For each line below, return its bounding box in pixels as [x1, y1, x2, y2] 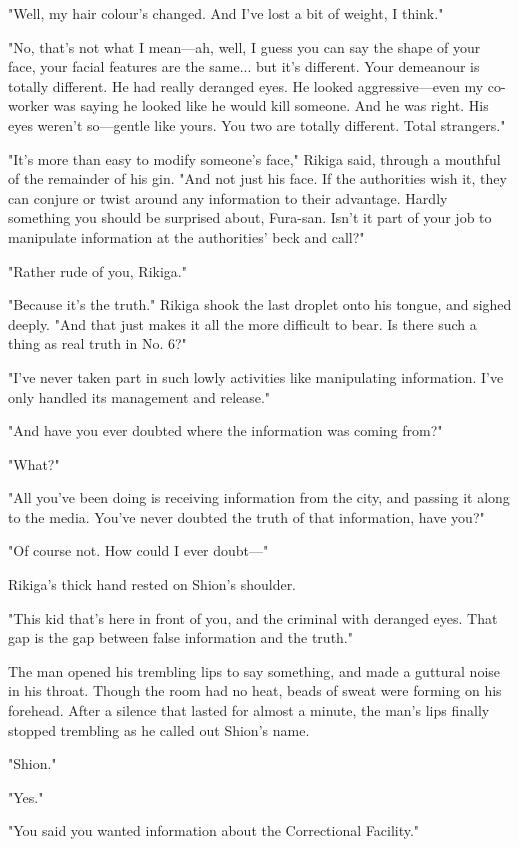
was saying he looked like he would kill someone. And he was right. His [53, 95, 489, 116]
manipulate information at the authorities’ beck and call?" [8, 226, 365, 247]
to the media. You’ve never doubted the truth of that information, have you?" [8, 506, 485, 527]
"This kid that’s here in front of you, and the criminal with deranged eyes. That [8, 607, 498, 628]
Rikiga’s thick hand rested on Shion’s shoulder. [8, 574, 297, 595]
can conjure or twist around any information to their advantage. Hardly [8, 187, 448, 208]
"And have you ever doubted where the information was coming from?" [8, 420, 443, 441]
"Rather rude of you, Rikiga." [8, 260, 187, 281]
